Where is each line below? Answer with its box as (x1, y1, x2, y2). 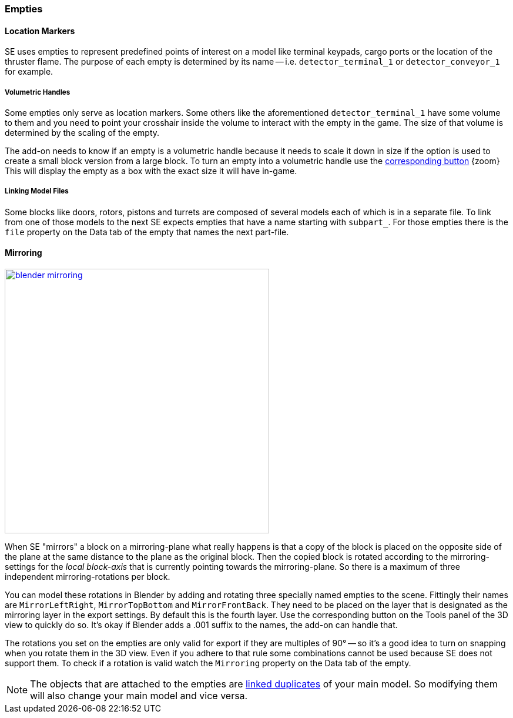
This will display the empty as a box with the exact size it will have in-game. (5, 166, 297, 176)
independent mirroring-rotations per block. (5, 572, 170, 582)
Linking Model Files (5, 187, 69, 196)
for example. (5, 66, 53, 77)
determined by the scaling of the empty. (5, 128, 160, 138)
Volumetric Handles (5, 88, 71, 96)
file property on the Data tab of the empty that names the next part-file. (5, 226, 289, 237)
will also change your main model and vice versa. (30, 690, 248, 702)
